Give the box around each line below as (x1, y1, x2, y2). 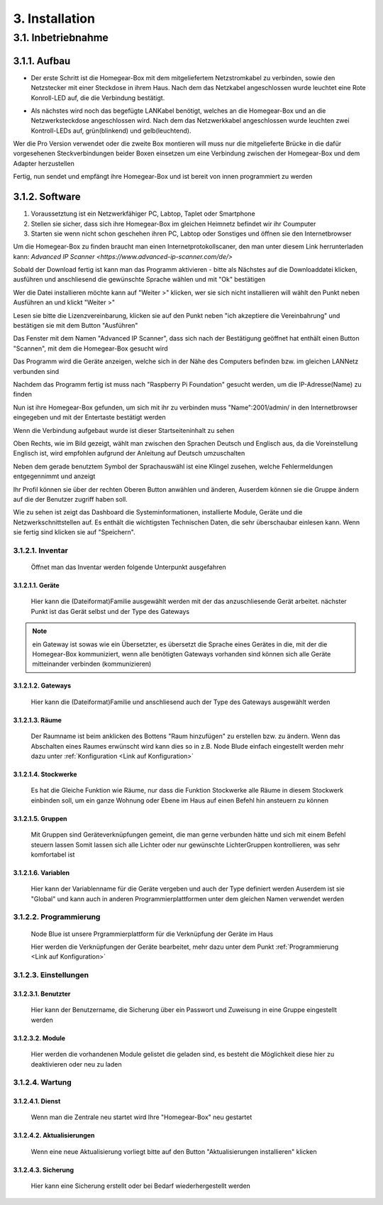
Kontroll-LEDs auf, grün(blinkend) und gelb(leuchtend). (30, 126, 191, 135)
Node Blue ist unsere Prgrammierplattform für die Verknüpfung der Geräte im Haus (30, 930, 273, 938)
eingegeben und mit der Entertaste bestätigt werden (13, 413, 166, 422)
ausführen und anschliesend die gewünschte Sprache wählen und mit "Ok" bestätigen (13, 275, 266, 284)
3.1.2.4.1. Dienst (13, 1097, 61, 1106)
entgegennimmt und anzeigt (13, 472, 96, 480)
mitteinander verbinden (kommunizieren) (32, 660, 152, 668)
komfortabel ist (30, 850, 75, 859)
